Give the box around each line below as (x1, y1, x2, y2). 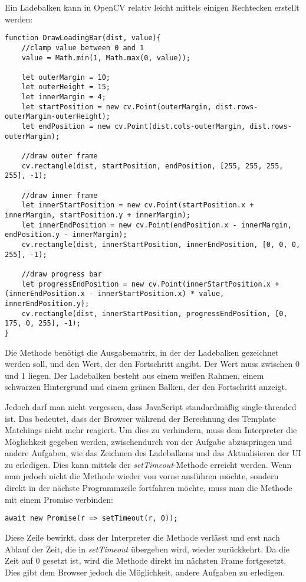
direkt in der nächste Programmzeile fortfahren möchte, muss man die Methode (5, 482, 292, 494)
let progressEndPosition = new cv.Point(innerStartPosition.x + (21, 279, 279, 288)
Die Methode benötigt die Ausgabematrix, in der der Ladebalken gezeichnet (5, 346, 279, 358)
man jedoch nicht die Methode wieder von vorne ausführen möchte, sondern (5, 470, 279, 482)
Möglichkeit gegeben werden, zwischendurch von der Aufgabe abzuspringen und (5, 435, 292, 447)
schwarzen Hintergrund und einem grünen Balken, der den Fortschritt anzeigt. (5, 381, 287, 393)
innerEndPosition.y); (5, 299, 90, 308)
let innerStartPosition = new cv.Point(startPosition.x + (21, 201, 254, 210)
